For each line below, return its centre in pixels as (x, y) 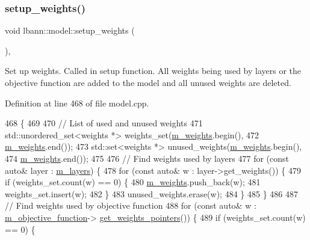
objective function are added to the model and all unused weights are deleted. (148, 82)
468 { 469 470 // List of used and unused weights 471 (104, 123)
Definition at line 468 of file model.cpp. (77, 103)
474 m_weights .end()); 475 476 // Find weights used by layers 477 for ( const (147, 158)
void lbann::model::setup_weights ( (70, 30)
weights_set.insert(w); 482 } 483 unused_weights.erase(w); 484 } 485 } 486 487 (151, 193)
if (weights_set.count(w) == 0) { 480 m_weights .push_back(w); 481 (133, 182)
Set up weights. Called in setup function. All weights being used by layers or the (153, 71)
